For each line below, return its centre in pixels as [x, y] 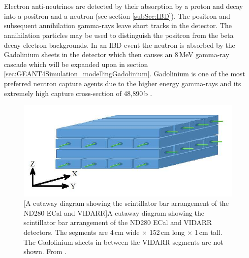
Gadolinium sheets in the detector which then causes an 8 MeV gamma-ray [117, 54]
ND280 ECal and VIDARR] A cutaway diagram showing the [114, 212]
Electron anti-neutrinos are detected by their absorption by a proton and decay [124, 6]
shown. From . [45, 251]
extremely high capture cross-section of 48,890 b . [78, 93]
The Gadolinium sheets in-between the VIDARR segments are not [124, 242]
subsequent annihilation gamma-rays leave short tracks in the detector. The [118, 25]
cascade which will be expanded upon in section [76, 64]
